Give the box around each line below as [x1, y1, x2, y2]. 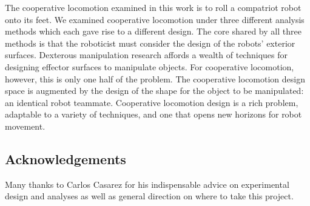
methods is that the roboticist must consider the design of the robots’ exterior [5, 36, 295, 49]
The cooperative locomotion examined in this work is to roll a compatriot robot [5, 1, 302, 13]
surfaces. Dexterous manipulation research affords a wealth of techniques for [5, 48, 288, 61]
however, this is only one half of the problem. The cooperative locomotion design [5, 72, 306, 85]
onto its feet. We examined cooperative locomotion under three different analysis [5, 13, 305, 25]
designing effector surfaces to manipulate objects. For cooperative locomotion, [5, 60, 294, 73]
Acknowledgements [5, 149, 126, 168]
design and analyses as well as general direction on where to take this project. [5, 190, 294, 202]
